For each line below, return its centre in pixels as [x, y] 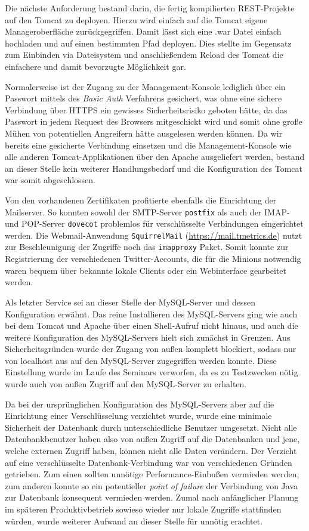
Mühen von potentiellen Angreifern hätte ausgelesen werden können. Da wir [144, 133]
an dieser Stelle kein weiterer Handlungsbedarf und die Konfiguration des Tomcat [154, 168]
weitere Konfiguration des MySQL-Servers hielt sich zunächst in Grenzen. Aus [148, 337]
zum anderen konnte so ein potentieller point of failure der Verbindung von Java [151, 485]
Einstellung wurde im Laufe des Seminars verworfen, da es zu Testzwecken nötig [152, 372]
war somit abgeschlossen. [50, 180]
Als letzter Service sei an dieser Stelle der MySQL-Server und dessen [130, 302]
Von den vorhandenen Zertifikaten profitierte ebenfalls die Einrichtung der [141, 200]
